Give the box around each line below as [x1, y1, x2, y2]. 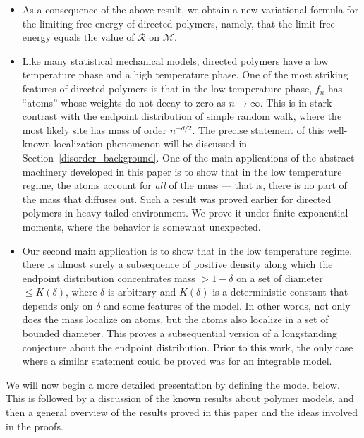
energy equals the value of [22, 30, 135, 44]
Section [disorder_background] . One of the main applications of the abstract [22, 150, 355, 164]
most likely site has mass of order [22, 122, 167, 137]
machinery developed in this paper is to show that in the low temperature [22, 164, 342, 178]
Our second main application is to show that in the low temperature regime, [22, 243, 353, 257]
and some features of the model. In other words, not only [104, 298, 351, 312]
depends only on [22, 298, 93, 312]
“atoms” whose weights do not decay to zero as [22, 95, 226, 109]
